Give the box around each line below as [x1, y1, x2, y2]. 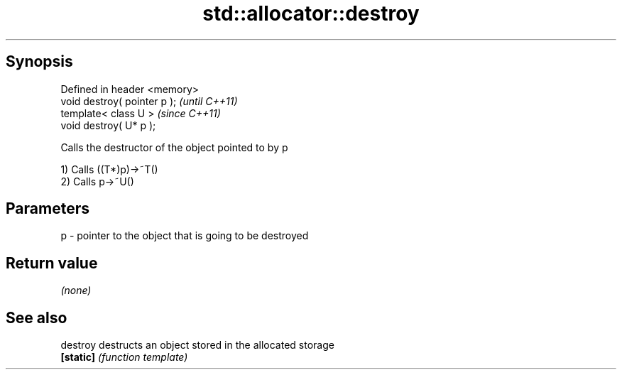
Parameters [6, 200, 89, 218]
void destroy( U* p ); [60, 119, 156, 131]
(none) [60, 284, 92, 297]
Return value [6, 254, 98, 272]
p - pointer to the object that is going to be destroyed [60, 229, 309, 242]
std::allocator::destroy [202, 1, 420, 26]
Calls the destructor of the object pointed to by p [60, 141, 288, 153]
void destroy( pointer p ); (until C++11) [60, 94, 238, 107]
